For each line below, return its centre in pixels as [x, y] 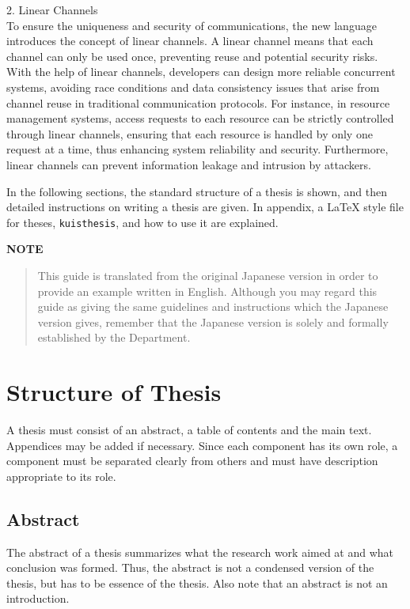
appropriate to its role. [61, 476]
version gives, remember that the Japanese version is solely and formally [213, 322]
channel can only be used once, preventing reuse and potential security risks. [192, 56]
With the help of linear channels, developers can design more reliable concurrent [201, 72]
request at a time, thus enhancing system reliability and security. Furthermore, [197, 149]
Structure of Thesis [114, 392]
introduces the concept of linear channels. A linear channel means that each [190, 41]
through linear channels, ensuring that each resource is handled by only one [190, 133]
